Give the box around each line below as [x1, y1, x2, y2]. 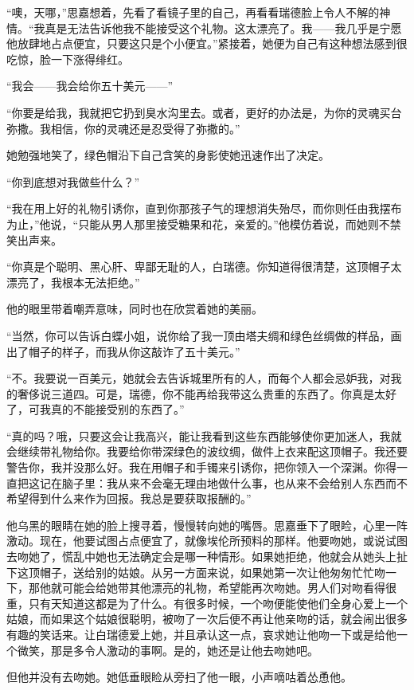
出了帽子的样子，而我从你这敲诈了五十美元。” [6, 343, 240, 359]
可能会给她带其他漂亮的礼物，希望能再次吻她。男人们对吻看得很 [61, 579, 396, 596]
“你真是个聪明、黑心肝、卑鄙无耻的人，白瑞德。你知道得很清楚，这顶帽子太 [6, 258, 402, 275]
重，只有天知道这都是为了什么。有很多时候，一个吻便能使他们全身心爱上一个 [6, 594, 408, 611]
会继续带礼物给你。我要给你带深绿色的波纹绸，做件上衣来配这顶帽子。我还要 [6, 443, 408, 460]
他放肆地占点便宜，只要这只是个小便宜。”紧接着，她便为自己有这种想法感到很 [6, 35, 408, 52]
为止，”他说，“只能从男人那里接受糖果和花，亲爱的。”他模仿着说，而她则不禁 [6, 215, 401, 232]
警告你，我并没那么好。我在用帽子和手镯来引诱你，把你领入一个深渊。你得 [6, 459, 396, 476]
